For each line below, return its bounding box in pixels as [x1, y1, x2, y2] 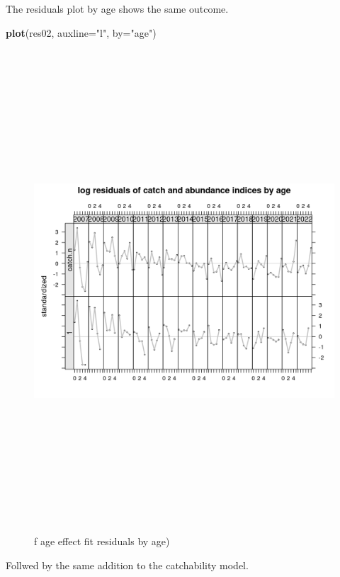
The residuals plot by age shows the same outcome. [6, 1, 229, 16]
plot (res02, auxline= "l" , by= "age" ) [6, 25, 157, 40]
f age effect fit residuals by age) [34, 534, 170, 549]
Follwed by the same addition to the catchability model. [6, 557, 249, 572]
